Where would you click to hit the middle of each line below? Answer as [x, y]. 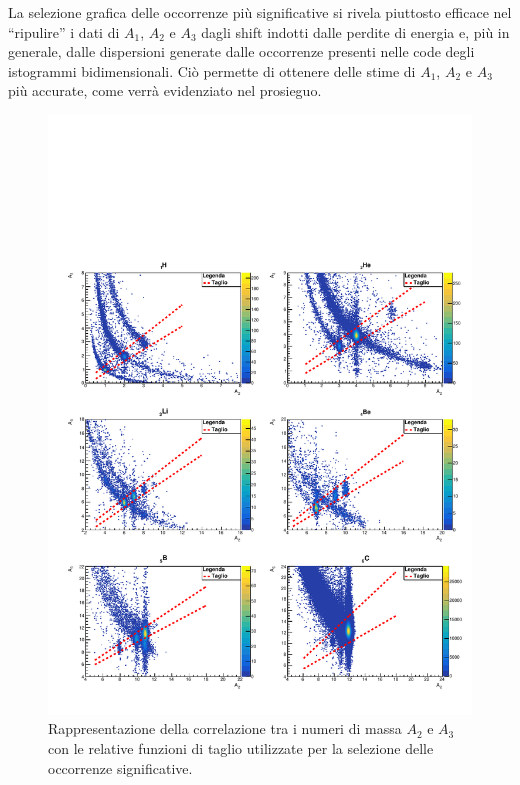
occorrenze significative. [120, 767]
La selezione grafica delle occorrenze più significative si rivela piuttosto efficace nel [260, 12]
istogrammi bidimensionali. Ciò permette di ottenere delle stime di [212, 70]
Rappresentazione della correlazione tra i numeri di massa [225, 728]
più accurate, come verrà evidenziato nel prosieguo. [165, 90]
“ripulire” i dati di [64, 31]
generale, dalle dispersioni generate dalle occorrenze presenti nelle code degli [241, 51]
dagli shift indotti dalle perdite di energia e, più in [355, 31]
